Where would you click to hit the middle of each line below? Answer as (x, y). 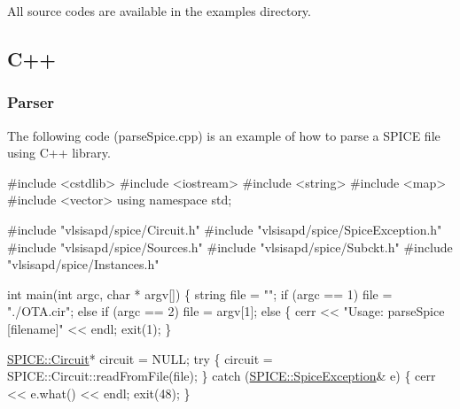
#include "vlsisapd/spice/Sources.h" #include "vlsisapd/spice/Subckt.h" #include (230, 247)
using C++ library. (59, 153)
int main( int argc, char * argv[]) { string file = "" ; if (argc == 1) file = (200, 293)
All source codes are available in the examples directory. (159, 11)
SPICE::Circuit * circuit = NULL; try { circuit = (140, 358)
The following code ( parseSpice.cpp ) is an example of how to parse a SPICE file (224, 135)
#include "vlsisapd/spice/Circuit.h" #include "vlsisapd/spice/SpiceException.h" (225, 229)
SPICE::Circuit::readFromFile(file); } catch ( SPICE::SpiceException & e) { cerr (222, 376)
